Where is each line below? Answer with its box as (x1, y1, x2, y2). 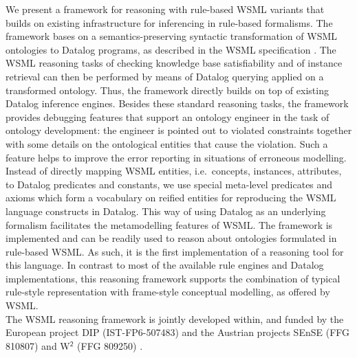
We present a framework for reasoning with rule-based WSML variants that (6, 2, 325, 16)
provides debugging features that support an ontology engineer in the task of (6, 109, 329, 124)
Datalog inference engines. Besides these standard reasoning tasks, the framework (6, 96, 349, 111)
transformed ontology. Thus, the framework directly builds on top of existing (6, 82, 329, 97)
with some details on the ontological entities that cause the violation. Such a (6, 136, 328, 150)
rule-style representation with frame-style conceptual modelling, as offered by (6, 284, 330, 299)
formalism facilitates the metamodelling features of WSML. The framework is (6, 217, 333, 232)
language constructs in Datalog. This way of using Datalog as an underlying (6, 203, 326, 218)
